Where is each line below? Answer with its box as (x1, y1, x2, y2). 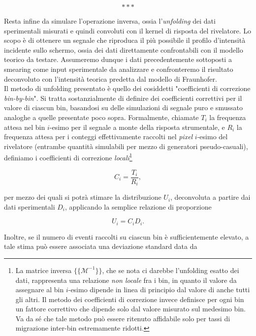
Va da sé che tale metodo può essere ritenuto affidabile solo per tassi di (15, 313, 230, 323)
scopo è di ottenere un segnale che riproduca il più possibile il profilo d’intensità (4, 35, 246, 45)
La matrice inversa (15, 265, 72, 275)
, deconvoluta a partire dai (170, 192, 251, 202)
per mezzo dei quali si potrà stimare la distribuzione (4, 192, 161, 202)
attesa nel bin (4, 122, 45, 132)
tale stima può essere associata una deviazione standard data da (4, 241, 197, 251)
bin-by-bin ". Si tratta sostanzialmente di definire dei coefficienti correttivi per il (4, 92, 242, 103)
